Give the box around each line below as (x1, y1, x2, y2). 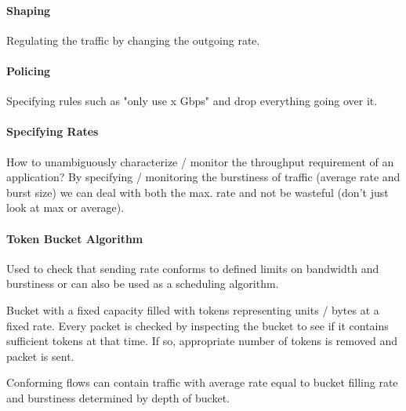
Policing (6, 62, 51, 78)
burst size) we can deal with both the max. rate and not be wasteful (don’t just (6, 184, 389, 200)
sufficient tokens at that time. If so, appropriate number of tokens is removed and (6, 333, 398, 349)
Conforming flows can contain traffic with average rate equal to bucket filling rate (6, 374, 398, 391)
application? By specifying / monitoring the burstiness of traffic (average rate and (6, 169, 401, 185)
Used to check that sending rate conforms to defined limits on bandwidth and (6, 260, 379, 276)
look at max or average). (6, 199, 125, 216)
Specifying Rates (6, 123, 99, 140)
